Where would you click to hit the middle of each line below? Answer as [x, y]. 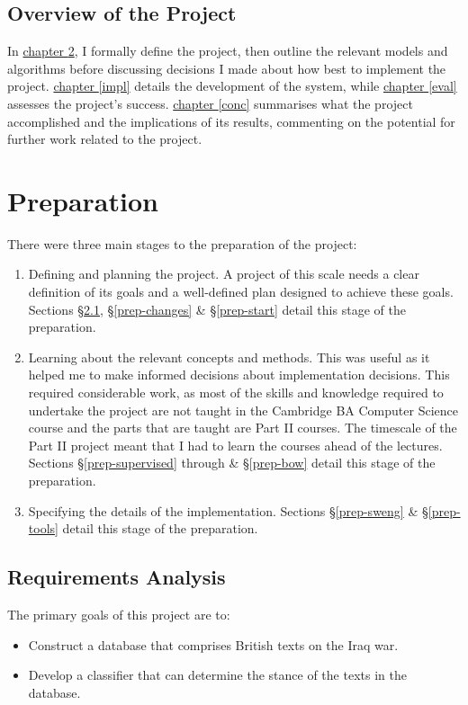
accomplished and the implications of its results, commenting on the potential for [231, 121]
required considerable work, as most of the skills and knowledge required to [236, 393]
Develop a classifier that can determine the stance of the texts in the [217, 675]
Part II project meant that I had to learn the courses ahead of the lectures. [235, 445]
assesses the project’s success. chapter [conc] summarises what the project [210, 103]
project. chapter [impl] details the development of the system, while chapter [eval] [232, 86]
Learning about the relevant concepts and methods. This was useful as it [229, 357]
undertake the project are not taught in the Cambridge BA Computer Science [243, 410]
